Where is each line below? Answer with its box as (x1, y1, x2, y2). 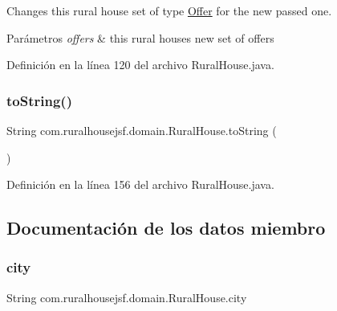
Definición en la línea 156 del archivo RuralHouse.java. (6, 176, 274, 193)
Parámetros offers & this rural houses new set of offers (6, 29, 274, 46)
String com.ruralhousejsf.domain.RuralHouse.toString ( (6, 122, 277, 138)
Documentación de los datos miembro (6, 215, 326, 240)
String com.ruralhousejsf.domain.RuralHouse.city (6, 288, 247, 305)
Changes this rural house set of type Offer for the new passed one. (6, 2, 332, 18)
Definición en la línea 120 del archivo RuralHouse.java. (6, 56, 274, 73)
